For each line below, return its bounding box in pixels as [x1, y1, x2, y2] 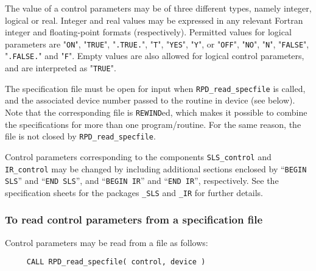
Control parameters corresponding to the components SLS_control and [5, 150, 272, 163]
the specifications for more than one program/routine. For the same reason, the [5, 118, 301, 130]
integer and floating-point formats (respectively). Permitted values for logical [5, 26, 292, 38]
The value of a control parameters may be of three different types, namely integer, [5, 2, 312, 14]
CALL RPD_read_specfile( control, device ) [26, 258, 206, 267]
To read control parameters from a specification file [5, 212, 263, 227]
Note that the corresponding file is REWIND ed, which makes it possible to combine [5, 106, 307, 118]
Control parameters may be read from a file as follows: [5, 236, 208, 248]
